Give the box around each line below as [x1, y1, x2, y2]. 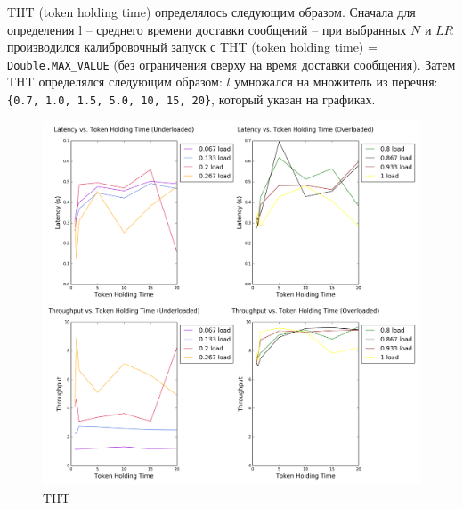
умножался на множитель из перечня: [234, 72, 438, 91]
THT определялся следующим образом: [7, 72, 223, 91]
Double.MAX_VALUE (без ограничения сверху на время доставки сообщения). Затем [7, 54, 456, 73]
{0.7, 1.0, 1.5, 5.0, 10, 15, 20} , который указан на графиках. [7, 90, 376, 109]
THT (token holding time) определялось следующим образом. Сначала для [7, 3, 416, 21]
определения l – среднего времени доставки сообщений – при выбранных [7, 20, 407, 38]
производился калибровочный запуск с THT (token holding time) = [7, 37, 378, 56]
